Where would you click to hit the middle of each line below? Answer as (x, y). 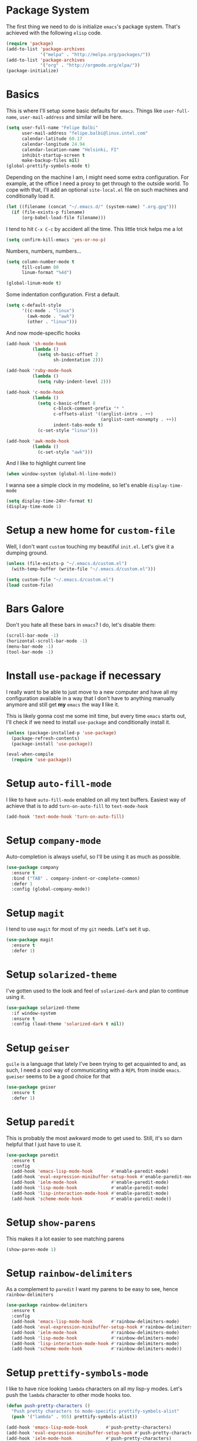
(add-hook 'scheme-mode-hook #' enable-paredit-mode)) (91, 1199)
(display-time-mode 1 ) (34, 507)
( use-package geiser (31, 1087)
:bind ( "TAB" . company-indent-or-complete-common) (76, 878)
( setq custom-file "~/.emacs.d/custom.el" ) (60, 580)
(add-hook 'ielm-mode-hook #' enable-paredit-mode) (90, 1182)
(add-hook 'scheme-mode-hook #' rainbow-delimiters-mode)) (97, 1349)
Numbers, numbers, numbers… (44, 251)
